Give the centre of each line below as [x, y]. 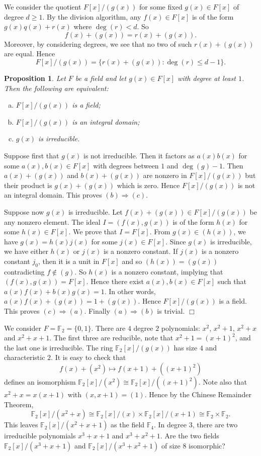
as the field [128, 425]
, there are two [215, 425]
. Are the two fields [190, 436]
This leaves [21, 425]
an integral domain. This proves [53, 195]
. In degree [170, 425]
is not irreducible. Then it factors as [139, 155]
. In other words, [130, 291]
